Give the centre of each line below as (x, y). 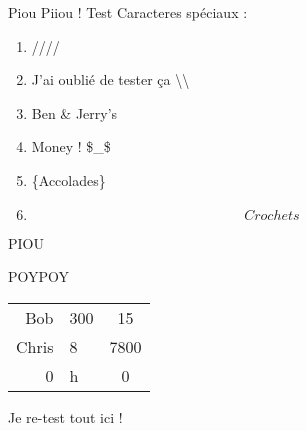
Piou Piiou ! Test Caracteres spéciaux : (128, 12)
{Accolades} (68, 179)
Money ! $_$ (71, 146)
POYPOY (39, 276)
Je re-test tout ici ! (65, 416)
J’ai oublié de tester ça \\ (110, 79)
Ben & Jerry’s (74, 112)
